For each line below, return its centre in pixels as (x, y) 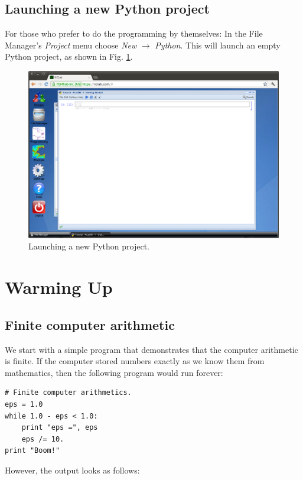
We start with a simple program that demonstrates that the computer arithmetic (151, 349)
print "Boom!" (32, 451)
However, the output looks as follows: (72, 470)
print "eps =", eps (60, 428)
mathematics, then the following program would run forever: (114, 372)
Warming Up (59, 287)
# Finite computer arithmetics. (68, 393)
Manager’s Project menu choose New (71, 45)
